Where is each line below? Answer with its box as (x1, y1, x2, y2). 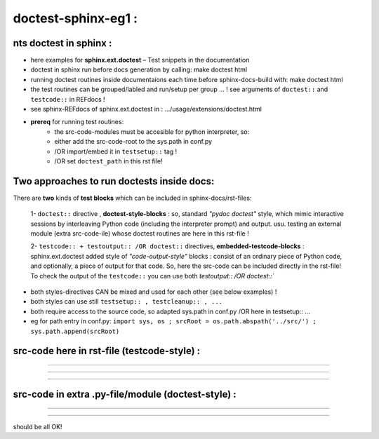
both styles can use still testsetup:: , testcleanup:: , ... (30, 297, 223, 306)
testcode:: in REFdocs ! (30, 95, 105, 103)
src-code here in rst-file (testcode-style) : (13, 345, 201, 357)
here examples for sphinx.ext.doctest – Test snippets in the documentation (30, 56, 250, 65)
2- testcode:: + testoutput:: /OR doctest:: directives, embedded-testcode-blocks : (30, 242, 305, 250)
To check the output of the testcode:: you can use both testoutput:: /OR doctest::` (30, 271, 274, 280)
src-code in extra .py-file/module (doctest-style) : (13, 389, 237, 400)
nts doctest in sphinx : (13, 37, 112, 49)
